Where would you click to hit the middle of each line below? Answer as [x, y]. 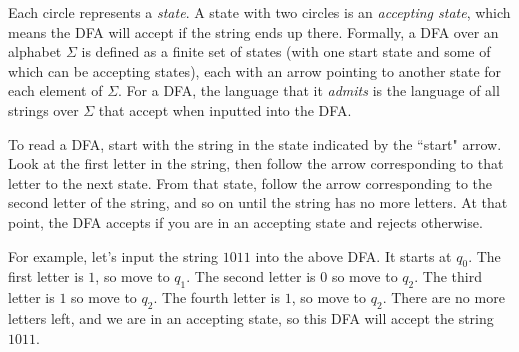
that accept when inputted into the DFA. [225, 109]
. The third [448, 276]
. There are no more [443, 297]
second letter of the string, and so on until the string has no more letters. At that [258, 202]
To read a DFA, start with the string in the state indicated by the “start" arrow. [255, 143]
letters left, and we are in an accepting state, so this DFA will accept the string [251, 317]
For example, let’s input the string [113, 255]
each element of [55, 90]
